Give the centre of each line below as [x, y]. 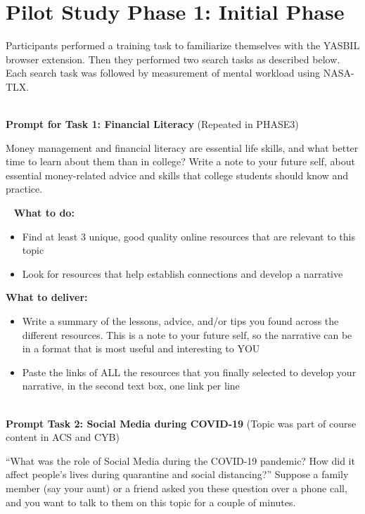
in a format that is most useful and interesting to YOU [141, 348]
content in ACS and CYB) [63, 437]
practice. [24, 189]
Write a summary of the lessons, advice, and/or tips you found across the [180, 321]
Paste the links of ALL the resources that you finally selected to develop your [189, 372]
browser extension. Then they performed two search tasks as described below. [173, 59]
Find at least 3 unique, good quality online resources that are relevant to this [188, 236]
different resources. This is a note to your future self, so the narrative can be [187, 334]
